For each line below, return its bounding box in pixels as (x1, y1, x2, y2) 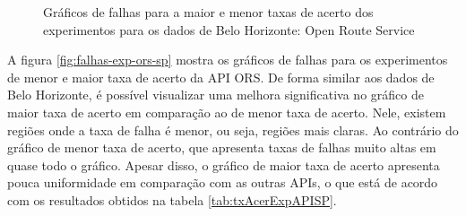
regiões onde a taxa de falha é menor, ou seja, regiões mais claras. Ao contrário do (7, 120, 459, 139)
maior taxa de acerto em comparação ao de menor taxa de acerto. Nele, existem (7, 102, 446, 121)
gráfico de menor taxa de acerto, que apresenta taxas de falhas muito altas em (7, 138, 436, 157)
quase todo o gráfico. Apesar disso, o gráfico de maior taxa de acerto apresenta (7, 155, 440, 174)
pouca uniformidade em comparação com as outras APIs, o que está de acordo (7, 173, 438, 192)
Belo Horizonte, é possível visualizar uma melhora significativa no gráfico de (7, 85, 424, 104)
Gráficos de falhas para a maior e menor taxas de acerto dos (43, 3, 374, 21)
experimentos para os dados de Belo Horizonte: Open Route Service (43, 20, 415, 39)
